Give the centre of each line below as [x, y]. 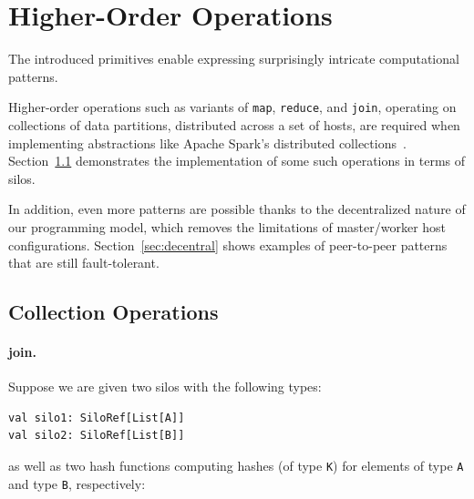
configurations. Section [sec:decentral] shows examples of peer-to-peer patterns [228, 244]
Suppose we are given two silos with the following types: [165, 387]
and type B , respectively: [77, 483]
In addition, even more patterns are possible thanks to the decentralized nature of [237, 209]
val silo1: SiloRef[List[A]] [97, 418]
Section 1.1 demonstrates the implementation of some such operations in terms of [237, 161]
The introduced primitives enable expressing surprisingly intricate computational [234, 59]
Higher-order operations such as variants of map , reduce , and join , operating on [232, 107]
